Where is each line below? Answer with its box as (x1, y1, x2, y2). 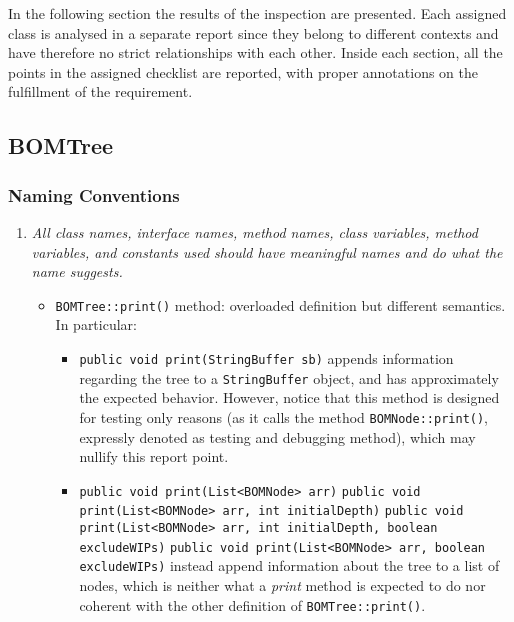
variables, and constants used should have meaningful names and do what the (31, 241, 503, 262)
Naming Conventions (8, 182, 180, 207)
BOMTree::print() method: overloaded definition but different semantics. (55, 294, 506, 315)
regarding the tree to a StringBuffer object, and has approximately (79, 367, 499, 388)
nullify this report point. (79, 446, 229, 467)
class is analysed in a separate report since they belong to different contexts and (8, 22, 499, 43)
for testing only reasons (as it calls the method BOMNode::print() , (79, 406, 489, 427)
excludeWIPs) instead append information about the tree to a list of (79, 555, 500, 576)
